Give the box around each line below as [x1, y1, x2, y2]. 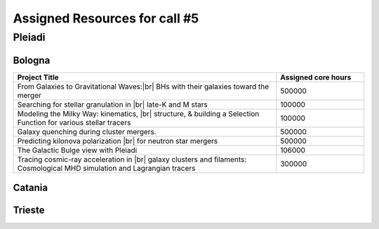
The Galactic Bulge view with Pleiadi [17, 145, 138, 155]
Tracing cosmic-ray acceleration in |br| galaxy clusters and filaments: [17, 155, 247, 164]
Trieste [13, 204, 45, 216]
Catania [13, 182, 48, 194]
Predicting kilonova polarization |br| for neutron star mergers [17, 136, 218, 145]
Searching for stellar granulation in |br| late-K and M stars [17, 99, 208, 109]
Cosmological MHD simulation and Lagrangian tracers [17, 163, 196, 173]
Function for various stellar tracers [17, 117, 131, 127]
